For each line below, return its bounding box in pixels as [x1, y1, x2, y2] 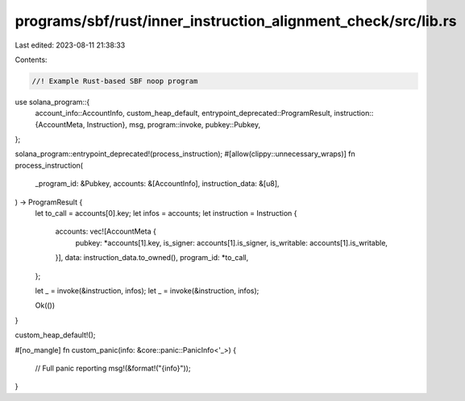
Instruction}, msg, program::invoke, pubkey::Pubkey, [86, 119, 261, 129]
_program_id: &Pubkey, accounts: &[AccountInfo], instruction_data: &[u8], [35, 179, 280, 188]
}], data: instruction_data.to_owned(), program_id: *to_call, [55, 253, 249, 263]
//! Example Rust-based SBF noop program [31, 76, 198, 85]
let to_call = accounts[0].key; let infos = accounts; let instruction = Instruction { [35, 209, 297, 218]
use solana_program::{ [15, 97, 90, 106]
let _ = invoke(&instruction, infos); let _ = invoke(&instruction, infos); [35, 286, 259, 296]
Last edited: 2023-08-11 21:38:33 [15, 40, 126, 50]
